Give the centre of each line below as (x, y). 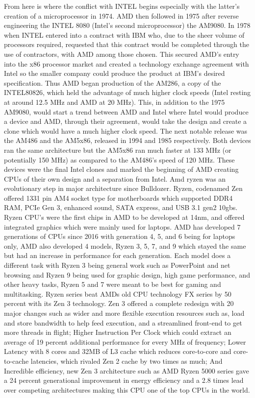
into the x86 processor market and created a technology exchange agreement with (127, 63)
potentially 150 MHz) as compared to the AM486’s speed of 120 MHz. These (119, 159)
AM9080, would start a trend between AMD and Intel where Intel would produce (126, 111)
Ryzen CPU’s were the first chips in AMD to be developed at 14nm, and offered (124, 217)
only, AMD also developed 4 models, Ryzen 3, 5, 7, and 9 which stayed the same (125, 246)
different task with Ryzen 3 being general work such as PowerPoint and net (117, 265)
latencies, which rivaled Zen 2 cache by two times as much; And (127, 361)
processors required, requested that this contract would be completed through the (127, 44)
